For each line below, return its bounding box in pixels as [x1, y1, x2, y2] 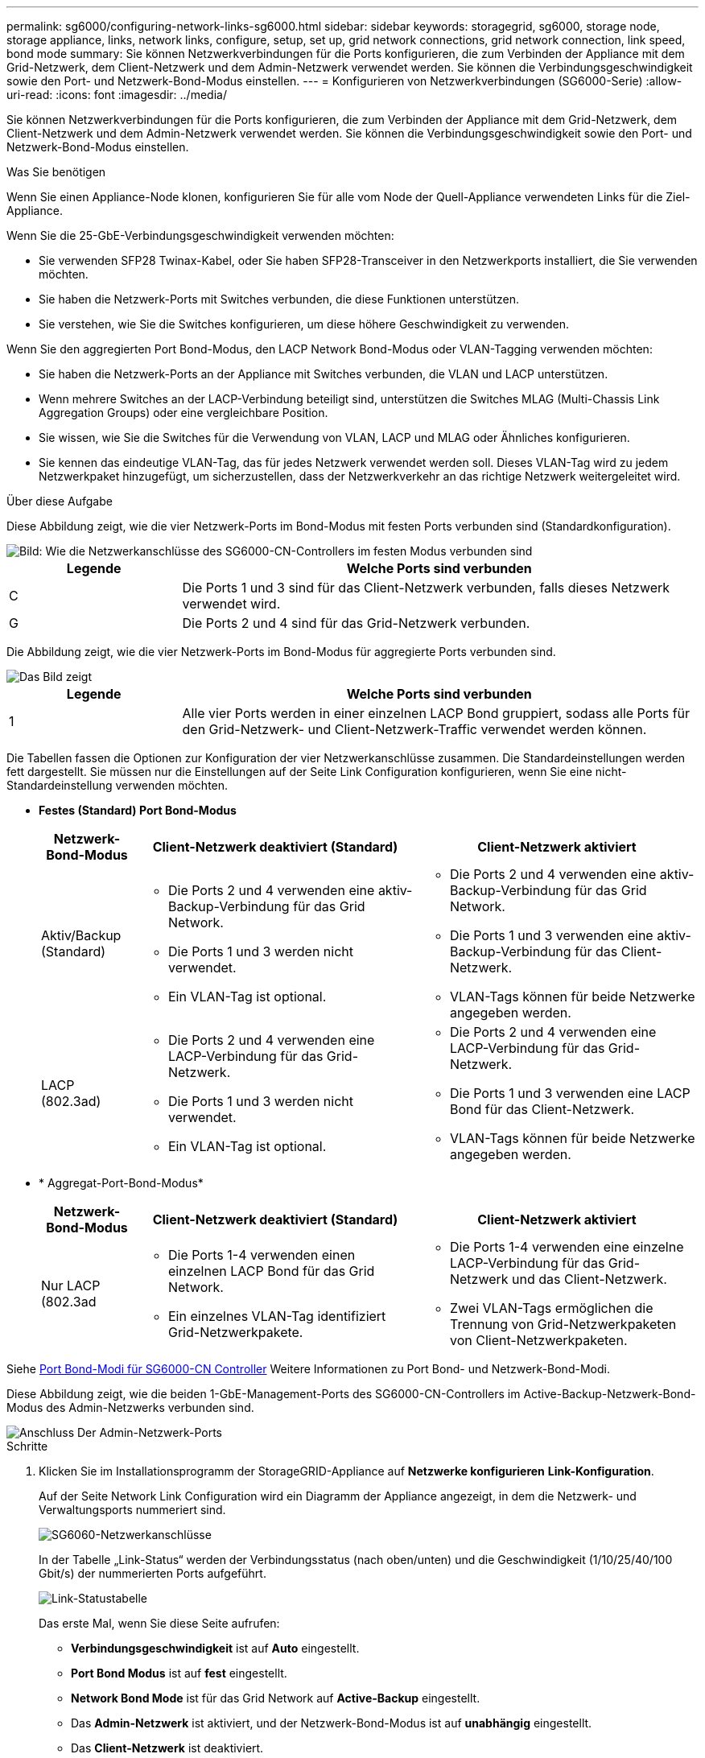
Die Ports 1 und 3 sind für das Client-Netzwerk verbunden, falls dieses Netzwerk [182, 580, 670, 596]
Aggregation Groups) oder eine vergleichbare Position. [39, 406, 328, 419]
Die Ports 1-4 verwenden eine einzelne [449, 1239, 684, 1255]
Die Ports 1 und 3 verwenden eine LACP [449, 1085, 691, 1101]
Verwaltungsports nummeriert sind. [39, 1503, 226, 1517]
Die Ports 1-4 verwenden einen [167, 1247, 356, 1263]
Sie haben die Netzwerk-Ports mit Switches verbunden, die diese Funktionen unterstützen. [39, 292, 520, 306]
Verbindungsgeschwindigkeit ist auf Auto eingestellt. [71, 1641, 360, 1655]
